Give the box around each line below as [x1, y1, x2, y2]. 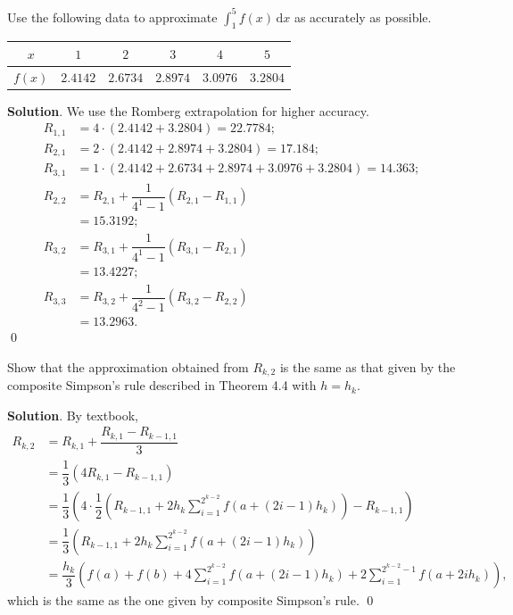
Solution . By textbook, [7, 405, 139, 424]
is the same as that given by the [279, 357, 456, 376]
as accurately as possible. [294, 7, 432, 26]
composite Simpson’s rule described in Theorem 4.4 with [7, 376, 317, 395]
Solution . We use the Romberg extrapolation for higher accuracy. [7, 101, 369, 120]
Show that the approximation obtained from [7, 357, 249, 376]
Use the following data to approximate [7, 7, 218, 26]
